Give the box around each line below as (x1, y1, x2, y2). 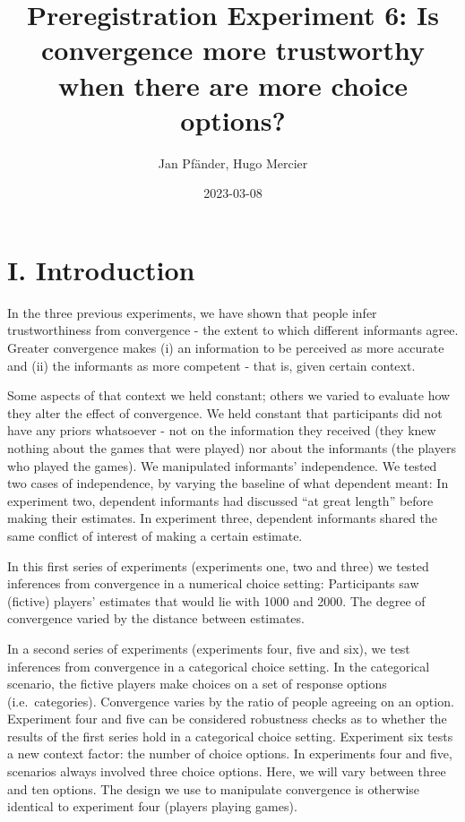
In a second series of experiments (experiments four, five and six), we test (7, 638, 410, 657)
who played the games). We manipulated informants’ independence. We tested (7, 456, 437, 475)
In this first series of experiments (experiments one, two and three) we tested (7, 556, 429, 575)
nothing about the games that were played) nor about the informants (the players (7, 438, 456, 457)
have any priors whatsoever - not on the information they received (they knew (7, 421, 436, 440)
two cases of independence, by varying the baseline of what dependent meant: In (7, 474, 449, 492)
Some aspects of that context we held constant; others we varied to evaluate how (7, 386, 451, 405)
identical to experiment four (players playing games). (7, 797, 297, 816)
